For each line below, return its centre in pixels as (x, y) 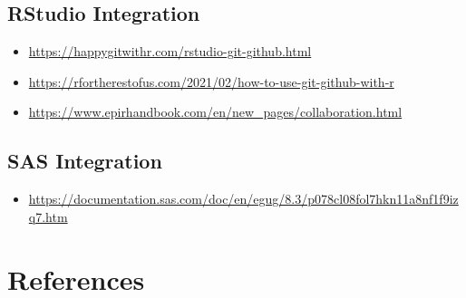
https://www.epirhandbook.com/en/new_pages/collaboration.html (215, 112)
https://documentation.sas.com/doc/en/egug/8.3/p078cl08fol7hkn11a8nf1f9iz (243, 199)
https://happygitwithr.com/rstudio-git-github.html (170, 51)
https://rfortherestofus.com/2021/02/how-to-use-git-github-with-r (211, 81)
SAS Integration (85, 161)
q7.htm (48, 216)
